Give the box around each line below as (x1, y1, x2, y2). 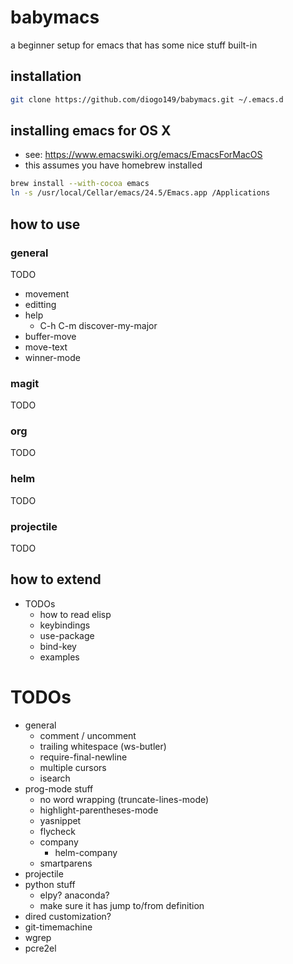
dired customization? (24, 910, 112, 922)
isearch (39, 772, 71, 784)
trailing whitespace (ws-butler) (39, 740, 167, 752)
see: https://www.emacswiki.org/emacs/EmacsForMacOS (24, 149, 263, 161)
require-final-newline (39, 751, 128, 763)
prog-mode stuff (24, 782, 94, 795)
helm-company (54, 846, 118, 858)
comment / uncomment (39, 729, 137, 741)
